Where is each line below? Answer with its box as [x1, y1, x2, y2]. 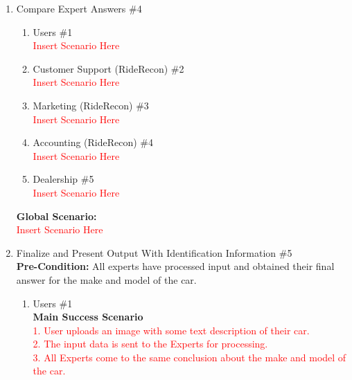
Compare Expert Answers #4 [16, 1, 142, 15]
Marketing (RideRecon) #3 [33, 98, 149, 112]
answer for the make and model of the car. [16, 272, 197, 287]
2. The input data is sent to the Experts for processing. [33, 336, 268, 351]
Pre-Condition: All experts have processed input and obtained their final [16, 259, 335, 273]
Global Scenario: [16, 208, 97, 223]
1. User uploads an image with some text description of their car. [33, 323, 310, 337]
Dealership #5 [33, 172, 94, 186]
